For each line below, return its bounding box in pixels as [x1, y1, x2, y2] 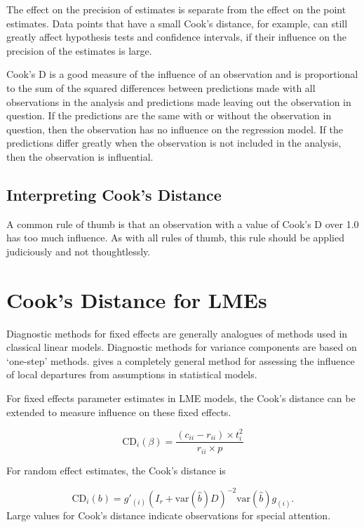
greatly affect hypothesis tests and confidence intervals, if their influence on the [6, 29, 347, 44]
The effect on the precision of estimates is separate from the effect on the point [6, 2, 346, 16]
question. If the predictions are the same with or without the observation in [6, 108, 332, 123]
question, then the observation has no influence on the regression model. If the [6, 121, 344, 136]
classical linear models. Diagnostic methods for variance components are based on [6, 340, 357, 354]
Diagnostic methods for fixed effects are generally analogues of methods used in [6, 326, 348, 340]
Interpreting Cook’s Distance [6, 183, 222, 205]
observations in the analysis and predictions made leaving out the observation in [6, 94, 351, 109]
